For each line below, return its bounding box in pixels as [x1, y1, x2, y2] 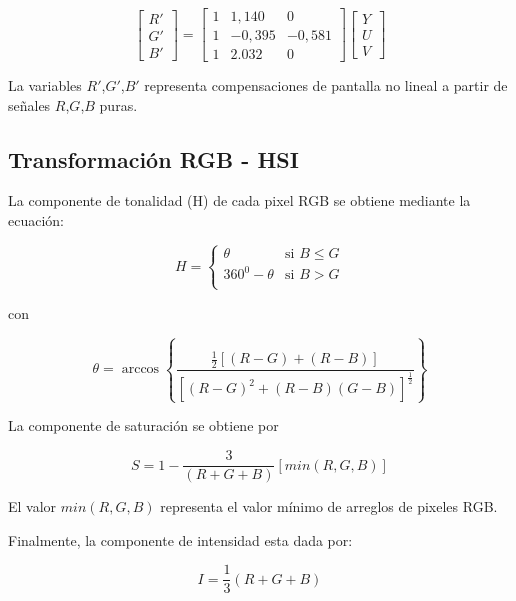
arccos [121, 362, 160, 377]
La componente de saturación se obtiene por [8, 415, 279, 436]
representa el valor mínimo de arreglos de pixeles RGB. [160, 496, 498, 517]
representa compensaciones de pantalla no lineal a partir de [144, 75, 508, 96]
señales [8, 94, 51, 115]
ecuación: [8, 210, 64, 231]
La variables [8, 75, 82, 96]
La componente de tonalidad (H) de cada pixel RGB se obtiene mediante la [8, 190, 471, 211]
